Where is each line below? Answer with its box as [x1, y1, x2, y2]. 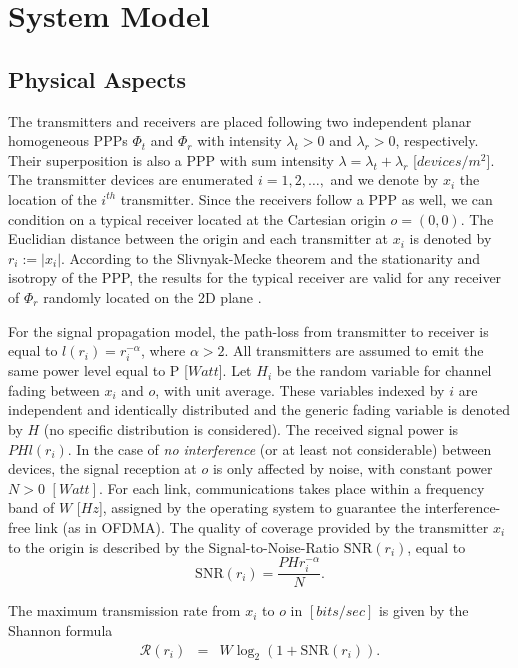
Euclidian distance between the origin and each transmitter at [8, 228, 389, 249]
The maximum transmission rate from [8, 600, 241, 621]
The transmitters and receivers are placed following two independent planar [8, 110, 472, 131]
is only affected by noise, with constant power [212, 458, 493, 479]
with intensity [197, 130, 282, 151]
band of [8, 497, 55, 518]
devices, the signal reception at [8, 458, 197, 479]
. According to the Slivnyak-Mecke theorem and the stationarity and [61, 247, 481, 268]
